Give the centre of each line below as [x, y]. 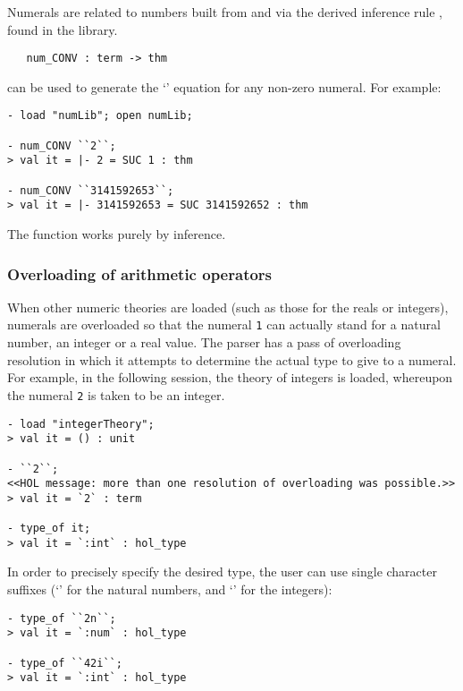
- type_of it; [49, 529]
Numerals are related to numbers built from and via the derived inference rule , [225, 12]
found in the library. [63, 29]
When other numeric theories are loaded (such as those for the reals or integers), [228, 307]
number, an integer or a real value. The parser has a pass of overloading [204, 342]
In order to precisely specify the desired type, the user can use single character [222, 572]
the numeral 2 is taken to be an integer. [116, 394]
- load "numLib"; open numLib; [100, 116]
